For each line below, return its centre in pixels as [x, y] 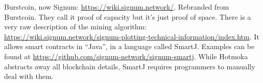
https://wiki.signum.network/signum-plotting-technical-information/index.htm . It [132, 36]
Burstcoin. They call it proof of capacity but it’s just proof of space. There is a [128, 16]
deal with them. [29, 76]
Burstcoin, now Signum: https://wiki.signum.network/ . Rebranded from [117, 7]
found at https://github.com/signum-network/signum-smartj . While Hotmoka [126, 56]
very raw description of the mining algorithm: [76, 27]
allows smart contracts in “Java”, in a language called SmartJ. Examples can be [129, 46]
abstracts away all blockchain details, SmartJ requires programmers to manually [130, 66]
